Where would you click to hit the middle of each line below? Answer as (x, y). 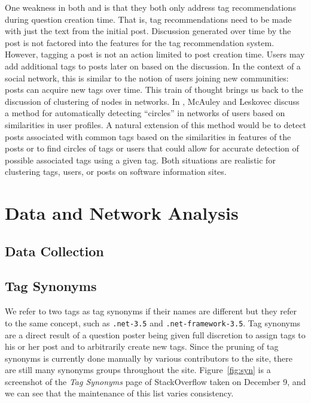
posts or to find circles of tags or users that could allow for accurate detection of (152, 148)
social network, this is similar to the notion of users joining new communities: (147, 78)
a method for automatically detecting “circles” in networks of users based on (145, 113)
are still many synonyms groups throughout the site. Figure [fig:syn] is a (138, 370)
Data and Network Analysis (122, 213)
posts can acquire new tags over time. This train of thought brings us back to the (154, 90)
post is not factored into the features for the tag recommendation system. (140, 42)
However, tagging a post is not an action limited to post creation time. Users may (155, 54)
